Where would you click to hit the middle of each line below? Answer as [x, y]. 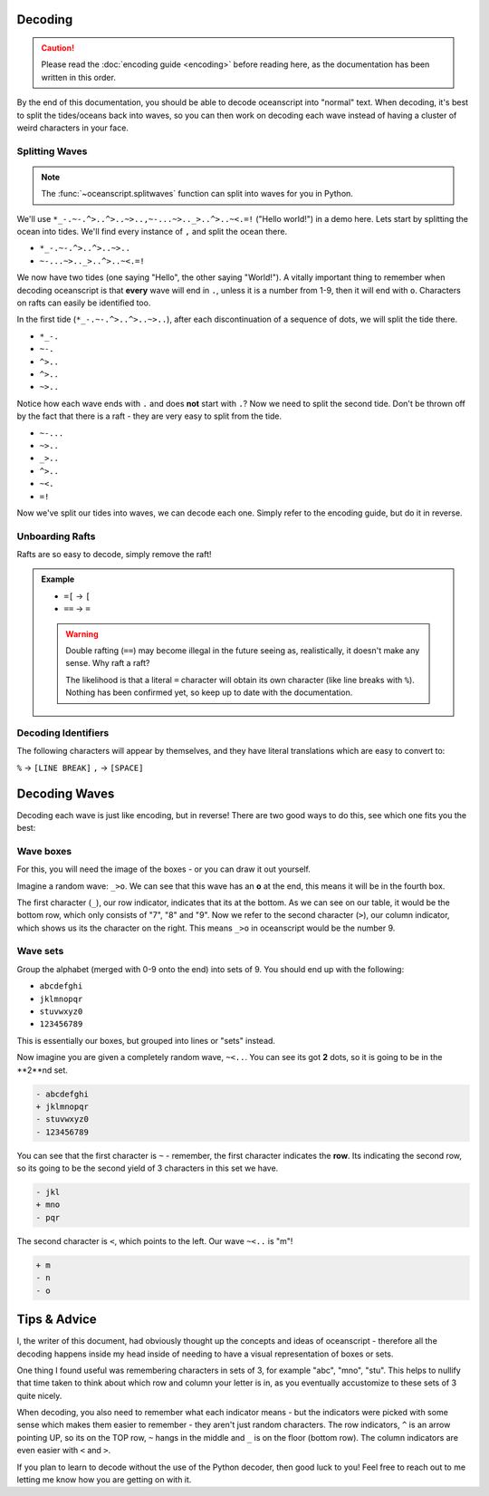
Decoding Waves [66, 793]
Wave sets [40, 951]
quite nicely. [39, 1395]
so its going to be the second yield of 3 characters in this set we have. [148, 1168]
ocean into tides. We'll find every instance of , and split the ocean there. [152, 232]
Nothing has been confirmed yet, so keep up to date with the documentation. [209, 692]
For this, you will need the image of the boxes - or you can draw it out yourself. [164, 869]
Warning [82, 633]
